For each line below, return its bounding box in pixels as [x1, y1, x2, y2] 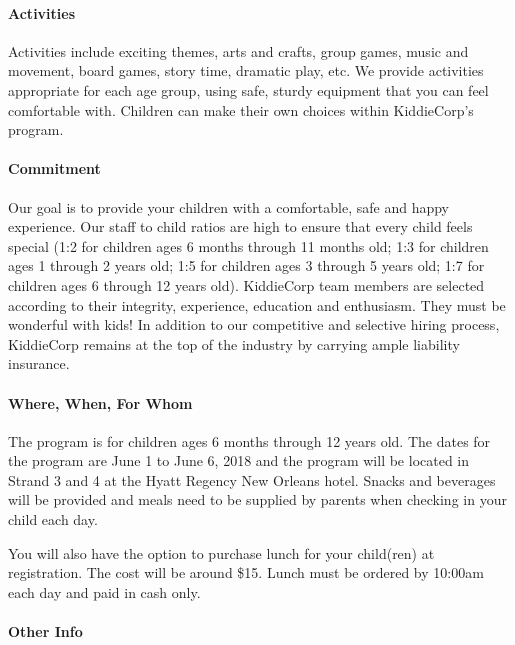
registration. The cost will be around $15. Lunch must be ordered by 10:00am [8, 562, 484, 583]
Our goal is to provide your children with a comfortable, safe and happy [8, 196, 449, 217]
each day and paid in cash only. [8, 581, 201, 602]
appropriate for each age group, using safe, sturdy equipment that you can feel [8, 79, 489, 100]
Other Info [8, 621, 83, 642]
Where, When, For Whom [8, 392, 193, 413]
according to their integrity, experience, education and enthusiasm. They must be [8, 294, 506, 315]
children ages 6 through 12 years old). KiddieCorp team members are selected [8, 274, 485, 295]
